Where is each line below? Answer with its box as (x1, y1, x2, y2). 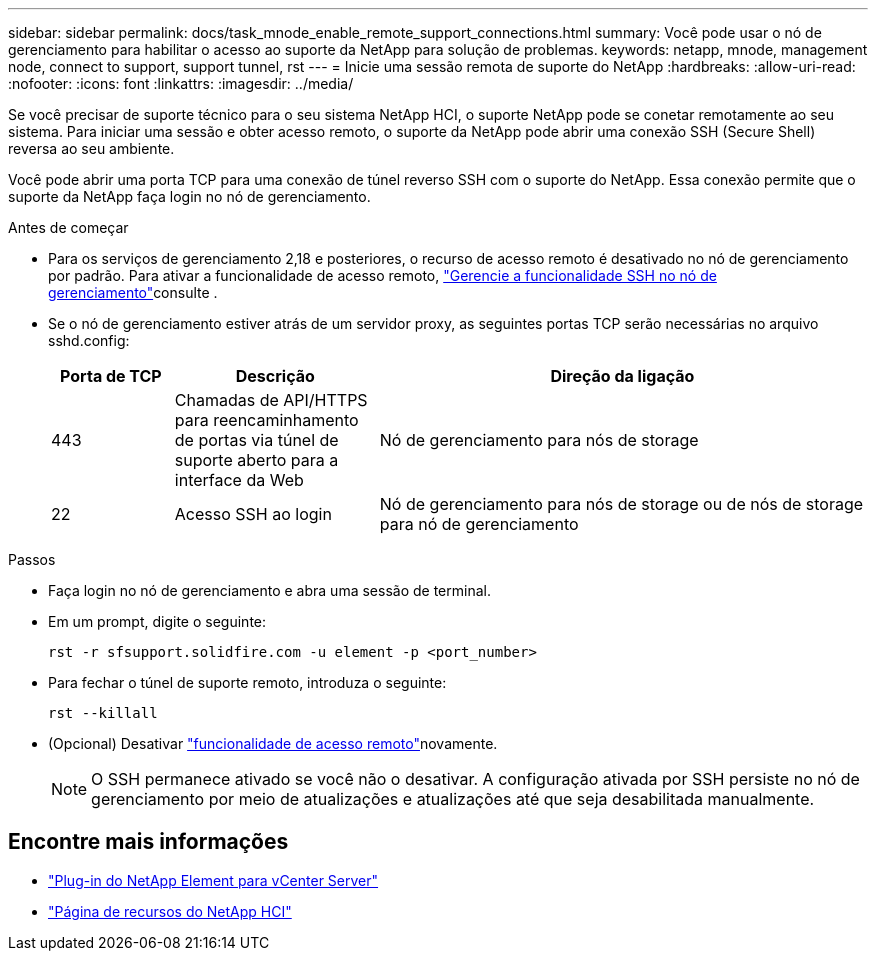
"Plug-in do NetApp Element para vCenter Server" (48, 871, 379, 889)
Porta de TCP (60, 366, 162, 386)
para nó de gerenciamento (379, 514, 579, 534)
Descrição (235, 366, 315, 386)
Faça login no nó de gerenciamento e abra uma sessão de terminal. (48, 582, 491, 599)
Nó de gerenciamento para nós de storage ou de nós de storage (379, 494, 864, 514)
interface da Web (174, 470, 304, 490)
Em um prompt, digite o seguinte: (48, 613, 267, 630)
